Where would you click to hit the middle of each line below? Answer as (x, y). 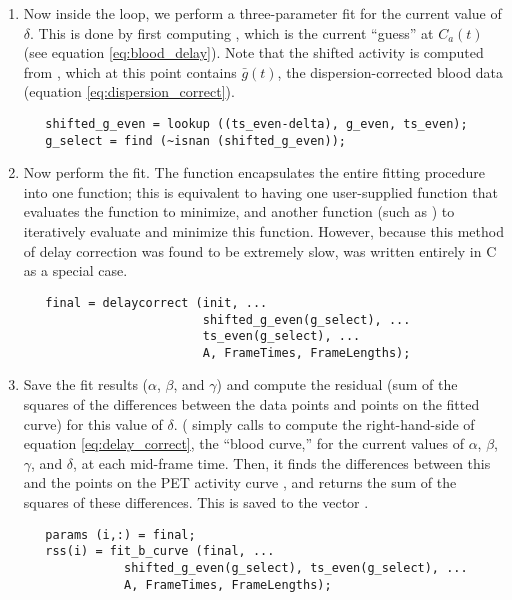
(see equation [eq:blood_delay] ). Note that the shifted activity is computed (253, 52)
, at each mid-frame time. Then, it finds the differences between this (282, 462)
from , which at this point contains (130, 71)
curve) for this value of (93, 423)
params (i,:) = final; (120, 534)
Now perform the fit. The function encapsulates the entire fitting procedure (254, 172)
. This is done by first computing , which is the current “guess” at (232, 32)
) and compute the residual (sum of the (337, 384)
